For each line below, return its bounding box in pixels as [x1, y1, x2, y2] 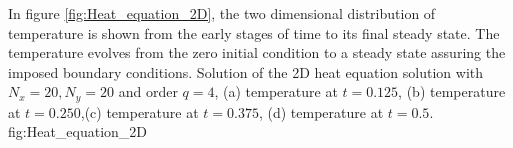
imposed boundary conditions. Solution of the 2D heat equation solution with [8, 61, 484, 82]
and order [118, 81, 178, 102]
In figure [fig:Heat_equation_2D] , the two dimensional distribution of [8, 3, 436, 23]
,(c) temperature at [80, 101, 199, 122]
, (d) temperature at [258, 101, 384, 122]
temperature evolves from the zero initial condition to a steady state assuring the [8, 42, 506, 63]
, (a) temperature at [214, 81, 338, 102]
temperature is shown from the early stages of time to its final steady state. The [8, 22, 500, 43]
